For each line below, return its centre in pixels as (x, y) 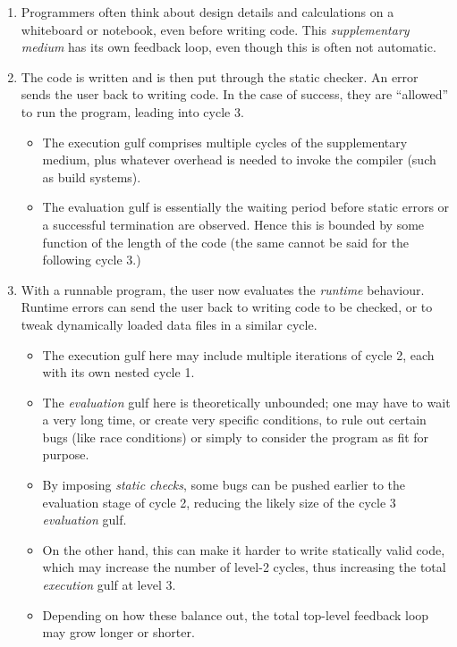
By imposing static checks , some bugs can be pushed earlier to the (224, 485)
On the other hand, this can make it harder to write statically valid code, (244, 549)
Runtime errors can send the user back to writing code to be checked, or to (227, 307)
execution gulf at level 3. (109, 585)
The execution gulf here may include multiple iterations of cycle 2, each (238, 354)
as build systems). (92, 176)
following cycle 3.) (92, 260)
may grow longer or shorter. (118, 632)
